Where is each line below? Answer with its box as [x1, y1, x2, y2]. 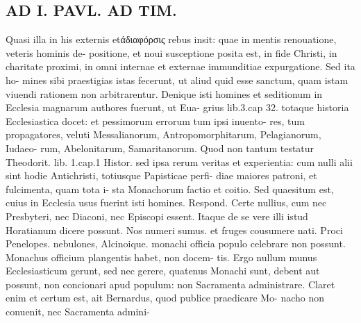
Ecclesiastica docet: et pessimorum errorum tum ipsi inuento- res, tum [6, 113, 305, 128]
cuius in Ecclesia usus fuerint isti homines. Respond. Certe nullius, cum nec [6, 195, 327, 210]
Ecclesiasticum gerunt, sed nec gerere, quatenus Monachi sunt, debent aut [6, 263, 320, 278]
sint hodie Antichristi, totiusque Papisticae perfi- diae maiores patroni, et [6, 168, 317, 183]
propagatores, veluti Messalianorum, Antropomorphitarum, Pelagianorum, [6, 127, 321, 142]
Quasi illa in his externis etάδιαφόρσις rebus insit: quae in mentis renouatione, [6, 32, 337, 47]
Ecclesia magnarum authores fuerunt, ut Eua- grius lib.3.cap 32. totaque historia [6, 100, 349, 115]
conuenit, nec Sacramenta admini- [6, 304, 150, 319]
